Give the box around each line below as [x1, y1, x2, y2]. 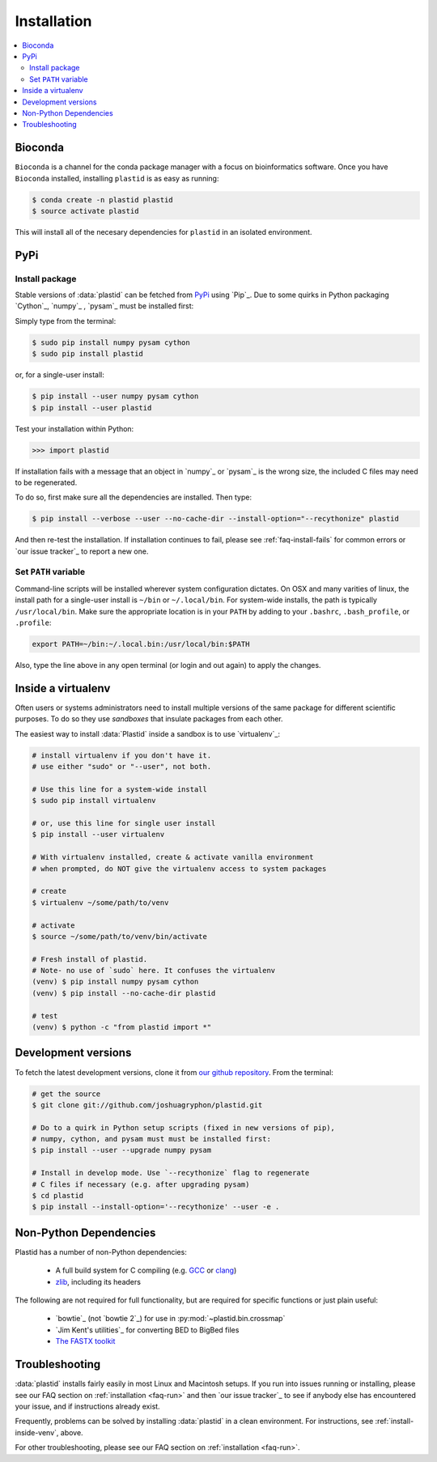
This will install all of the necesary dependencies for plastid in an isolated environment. [15, 227, 312, 236]
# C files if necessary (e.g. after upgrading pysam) [32, 1179, 250, 1189]
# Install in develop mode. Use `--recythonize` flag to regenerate [32, 1168, 310, 1178]
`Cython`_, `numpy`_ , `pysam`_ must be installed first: [15, 301, 194, 311]
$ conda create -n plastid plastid [32, 195, 173, 204]
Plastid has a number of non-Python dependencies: [15, 1247, 188, 1256]
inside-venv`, [15, 1427, 59, 1437]
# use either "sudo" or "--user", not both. [32, 762, 212, 771]
